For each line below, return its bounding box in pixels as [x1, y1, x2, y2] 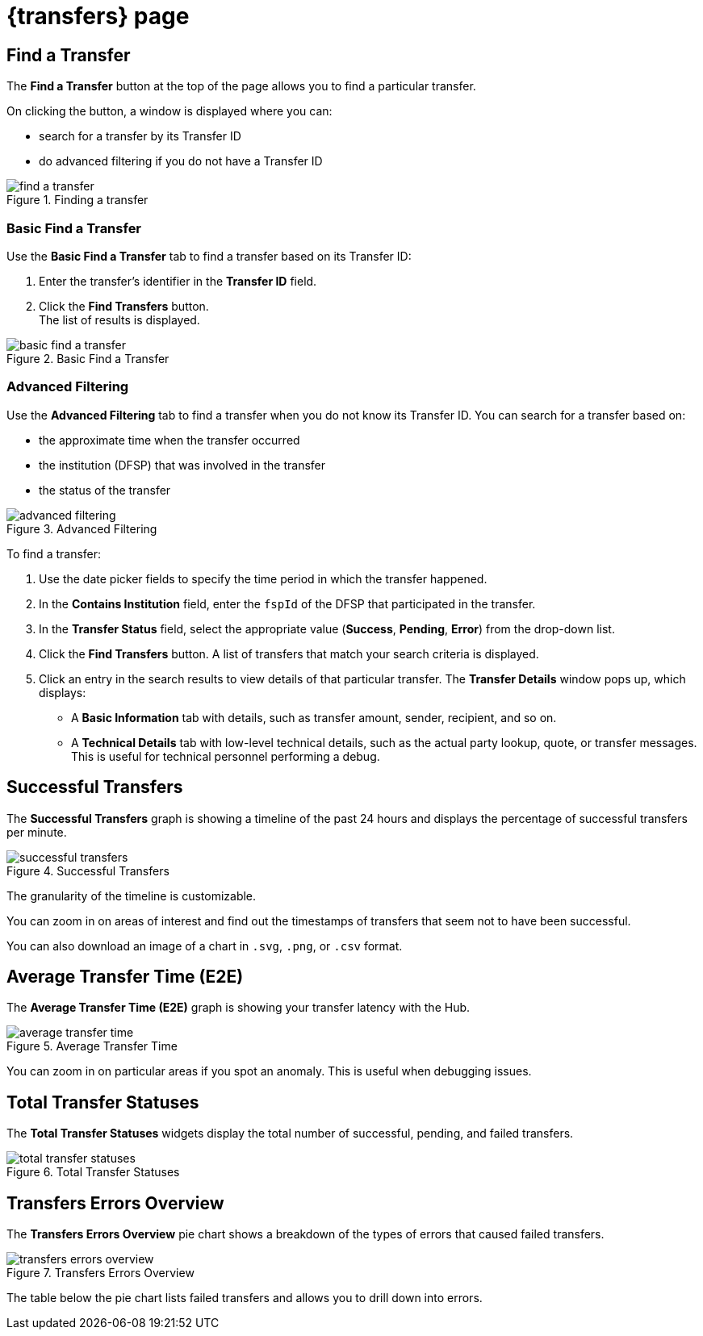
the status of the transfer [39, 482, 171, 497]
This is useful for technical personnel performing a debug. [71, 749, 380, 763]
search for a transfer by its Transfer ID [39, 129, 241, 144]
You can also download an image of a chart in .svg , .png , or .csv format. [6, 938, 403, 953]
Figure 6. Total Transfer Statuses [6, 1165, 180, 1179]
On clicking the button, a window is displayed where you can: [6, 104, 333, 119]
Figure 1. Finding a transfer [6, 193, 149, 207]
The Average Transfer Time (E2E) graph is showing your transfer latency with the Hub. [6, 1000, 471, 1015]
